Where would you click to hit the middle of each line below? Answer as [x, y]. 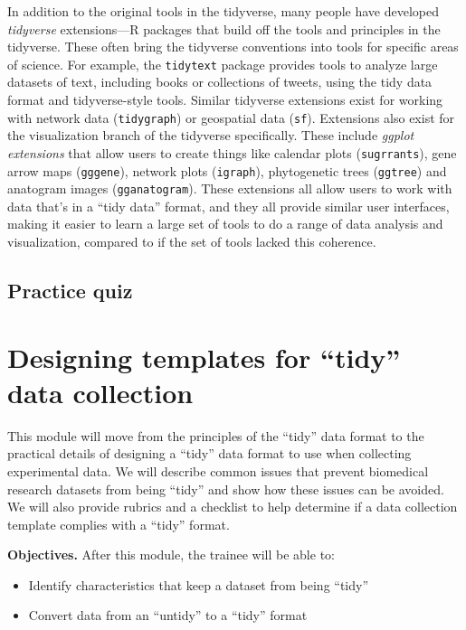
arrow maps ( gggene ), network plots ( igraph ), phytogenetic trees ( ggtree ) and [227, 170]
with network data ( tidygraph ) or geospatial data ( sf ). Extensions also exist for [231, 117]
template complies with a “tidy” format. [119, 524]
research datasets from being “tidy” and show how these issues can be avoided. [226, 489]
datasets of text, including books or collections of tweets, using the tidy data [220, 82]
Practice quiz [70, 291]
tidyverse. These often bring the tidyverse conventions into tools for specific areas [233, 47]
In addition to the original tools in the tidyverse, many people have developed [223, 11]
